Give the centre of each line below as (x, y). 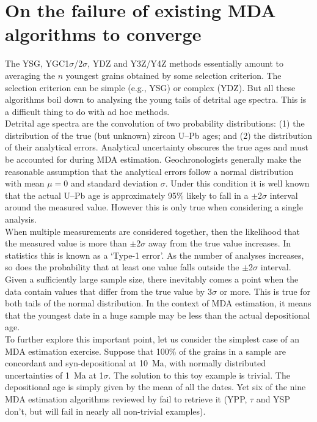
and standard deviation (114, 183)
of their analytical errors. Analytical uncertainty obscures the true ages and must (157, 147)
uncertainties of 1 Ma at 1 (54, 375)
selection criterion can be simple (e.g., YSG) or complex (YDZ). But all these (150, 87)
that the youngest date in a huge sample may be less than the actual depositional (158, 315)
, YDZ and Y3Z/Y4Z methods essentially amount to (186, 63)
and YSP (273, 398)
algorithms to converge (103, 34)
